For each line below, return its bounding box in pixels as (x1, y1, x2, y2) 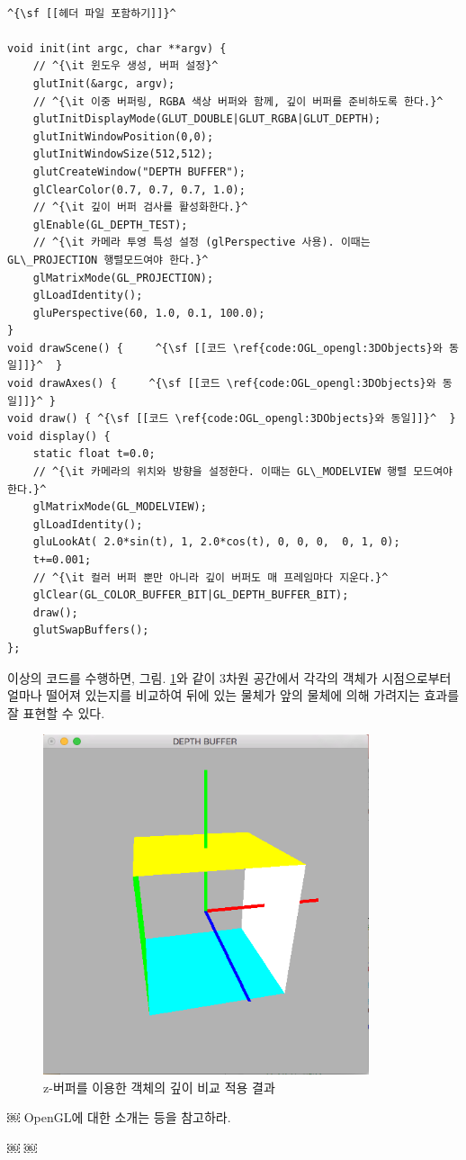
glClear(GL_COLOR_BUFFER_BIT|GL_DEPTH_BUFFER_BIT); (32, 589, 349, 602)
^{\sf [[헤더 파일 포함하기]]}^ (7, 6, 176, 20)
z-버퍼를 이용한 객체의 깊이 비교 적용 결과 (43, 1077, 275, 1096)
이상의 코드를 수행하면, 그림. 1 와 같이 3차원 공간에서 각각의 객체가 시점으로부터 (7, 668, 452, 687)
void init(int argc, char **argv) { (7, 41, 227, 55)
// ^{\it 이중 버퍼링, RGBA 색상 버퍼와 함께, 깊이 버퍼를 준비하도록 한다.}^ (32, 94, 444, 108)
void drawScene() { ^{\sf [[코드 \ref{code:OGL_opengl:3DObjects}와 (7, 341, 443, 355)
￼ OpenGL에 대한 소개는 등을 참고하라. (7, 1108, 231, 1127)
